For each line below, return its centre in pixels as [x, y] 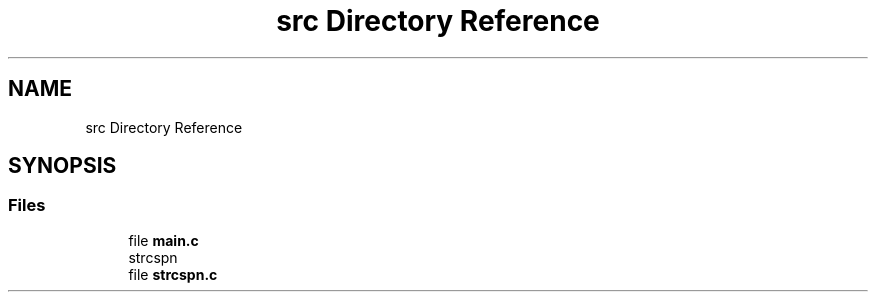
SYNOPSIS [62, 166]
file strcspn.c [173, 274]
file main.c [163, 240]
